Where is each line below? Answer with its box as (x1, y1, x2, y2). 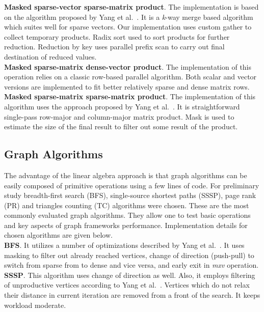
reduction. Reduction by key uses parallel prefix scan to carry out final (4, 41, 225, 52)
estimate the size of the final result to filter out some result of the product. (4, 121, 238, 132)
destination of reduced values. (4, 51, 97, 62)
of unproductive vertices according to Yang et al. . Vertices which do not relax (4, 279, 250, 290)
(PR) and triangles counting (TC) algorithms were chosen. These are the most (4, 200, 249, 210)
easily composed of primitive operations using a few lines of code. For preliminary (4, 180, 259, 190)
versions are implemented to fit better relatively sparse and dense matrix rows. (4, 81, 250, 92)
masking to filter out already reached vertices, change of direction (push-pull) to (4, 249, 254, 260)
